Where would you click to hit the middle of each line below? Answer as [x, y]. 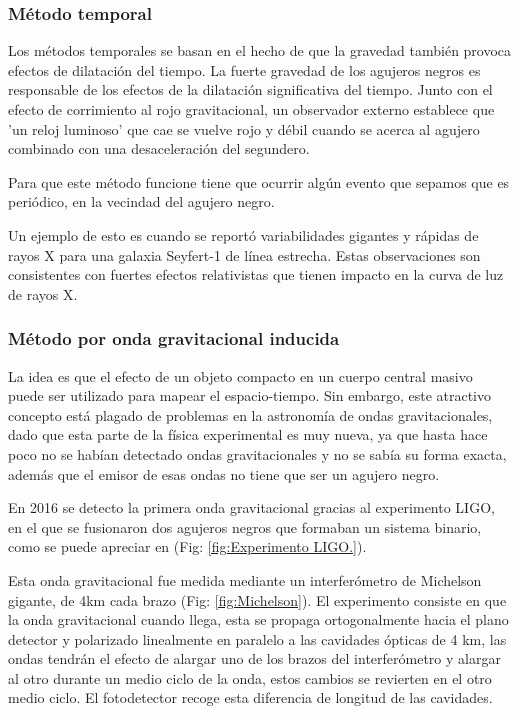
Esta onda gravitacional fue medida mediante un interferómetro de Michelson [245, 579]
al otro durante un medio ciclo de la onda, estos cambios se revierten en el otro [250, 677]
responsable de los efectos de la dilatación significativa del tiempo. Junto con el [250, 89]
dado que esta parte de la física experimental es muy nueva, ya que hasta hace [248, 434]
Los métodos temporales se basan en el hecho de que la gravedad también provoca [260, 50]
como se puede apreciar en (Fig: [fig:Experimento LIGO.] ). [187, 546]
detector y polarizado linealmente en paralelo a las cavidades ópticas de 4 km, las [257, 638]
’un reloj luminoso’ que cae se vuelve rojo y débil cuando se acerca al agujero [244, 128]
